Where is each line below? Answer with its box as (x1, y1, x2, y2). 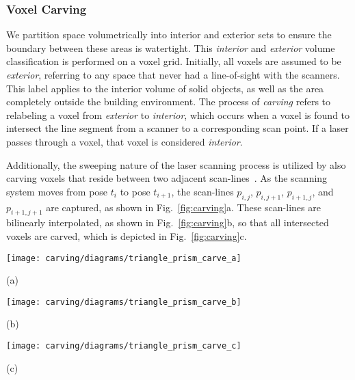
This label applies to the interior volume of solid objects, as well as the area (6, 81, 324, 95)
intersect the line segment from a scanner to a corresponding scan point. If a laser (6, 121, 349, 135)
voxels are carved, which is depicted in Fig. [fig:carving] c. (6, 228, 247, 243)
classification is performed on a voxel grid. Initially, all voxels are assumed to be (6, 54, 341, 68)
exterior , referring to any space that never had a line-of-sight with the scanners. (6, 68, 340, 81)
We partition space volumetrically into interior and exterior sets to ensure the (6, 27, 332, 42)
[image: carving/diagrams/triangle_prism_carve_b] (6, 297, 241, 307)
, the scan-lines (171, 184, 234, 198)
